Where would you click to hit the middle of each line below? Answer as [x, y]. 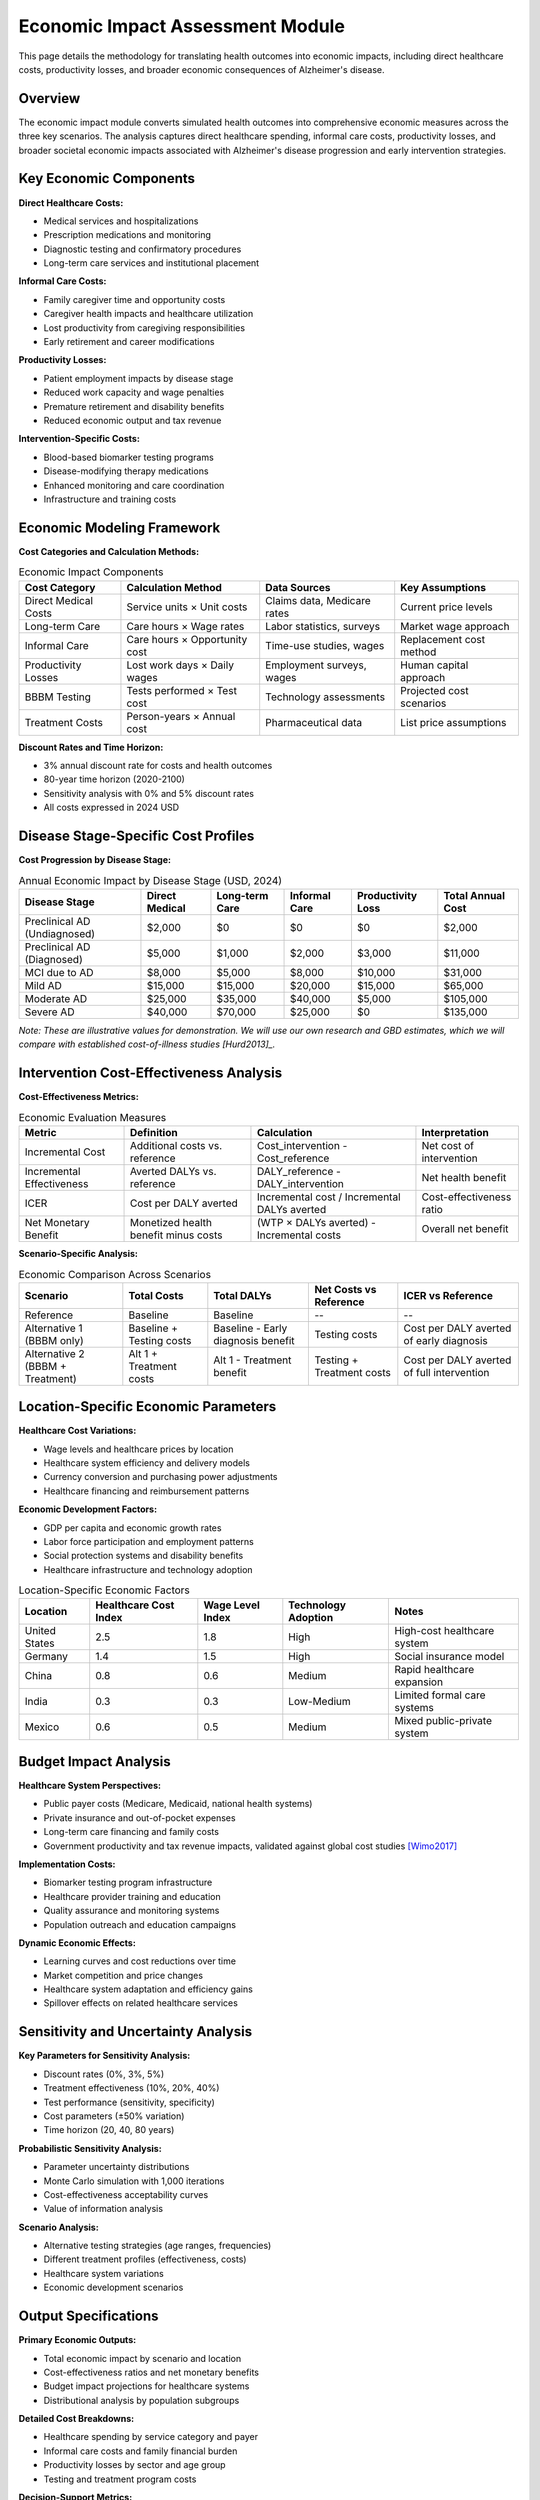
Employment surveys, [316, 665]
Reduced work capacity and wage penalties [134, 392]
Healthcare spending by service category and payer [151, 2437]
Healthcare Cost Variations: [77, 1431]
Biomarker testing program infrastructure [128, 1882]
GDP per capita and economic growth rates [132, 1527]
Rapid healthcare [434, 1670]
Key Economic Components [106, 178]
